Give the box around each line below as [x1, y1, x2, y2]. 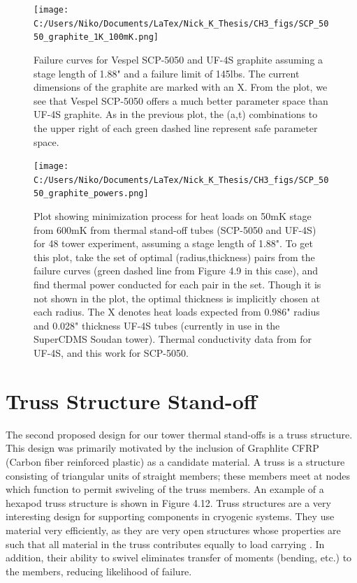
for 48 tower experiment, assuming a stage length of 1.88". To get [34, 236, 313, 251]
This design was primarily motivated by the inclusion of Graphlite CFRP [6, 441, 319, 455]
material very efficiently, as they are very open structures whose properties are [6, 522, 341, 537]
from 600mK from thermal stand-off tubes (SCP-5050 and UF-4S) [34, 222, 316, 237]
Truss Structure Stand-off [6, 386, 257, 415]
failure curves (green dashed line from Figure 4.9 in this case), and [34, 263, 319, 278]
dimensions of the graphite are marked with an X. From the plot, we [34, 80, 328, 94]
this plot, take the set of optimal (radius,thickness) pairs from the [34, 249, 315, 264]
